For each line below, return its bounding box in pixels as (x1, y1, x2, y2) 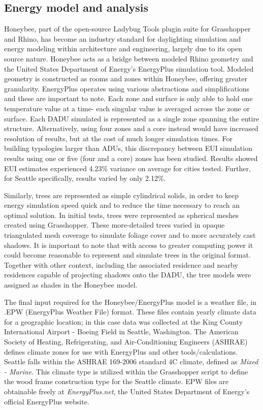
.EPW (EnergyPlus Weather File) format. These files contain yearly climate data (4, 306, 256, 317)
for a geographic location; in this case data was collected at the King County (4, 316, 243, 327)
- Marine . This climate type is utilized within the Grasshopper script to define (4, 366, 248, 376)
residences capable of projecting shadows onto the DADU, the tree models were (4, 269, 251, 280)
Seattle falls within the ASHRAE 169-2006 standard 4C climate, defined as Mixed (4, 356, 258, 367)
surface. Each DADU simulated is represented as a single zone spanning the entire (4, 113, 259, 123)
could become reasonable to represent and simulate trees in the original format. (4, 249, 251, 260)
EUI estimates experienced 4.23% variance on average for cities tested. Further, (4, 163, 251, 173)
